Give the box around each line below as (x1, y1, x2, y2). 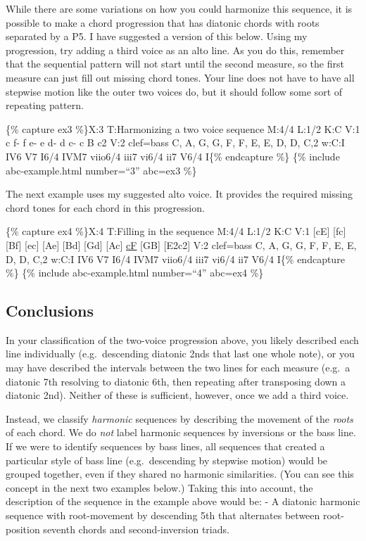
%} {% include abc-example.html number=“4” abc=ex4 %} (6, 265, 264, 280)
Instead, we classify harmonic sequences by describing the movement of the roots (6, 411, 353, 426)
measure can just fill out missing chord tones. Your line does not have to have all (6, 70, 355, 84)
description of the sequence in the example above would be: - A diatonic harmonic (6, 494, 360, 509)
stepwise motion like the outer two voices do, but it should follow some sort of (6, 84, 343, 98)
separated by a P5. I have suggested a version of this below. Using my (6, 29, 308, 44)
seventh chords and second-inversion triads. (43, 521, 229, 536)
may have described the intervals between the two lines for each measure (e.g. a (6, 360, 351, 375)
